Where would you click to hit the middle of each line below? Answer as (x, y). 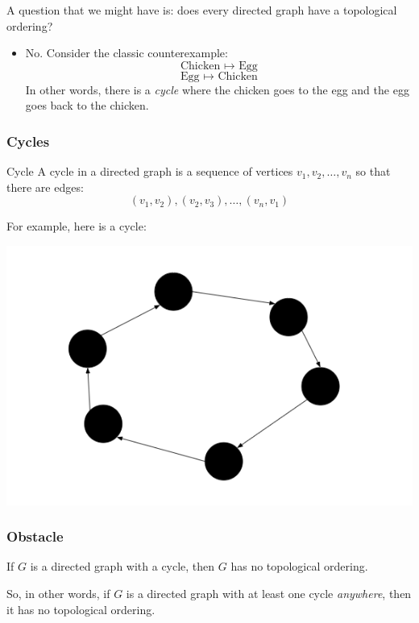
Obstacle (35, 536)
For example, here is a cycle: (77, 226)
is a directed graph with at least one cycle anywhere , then (269, 594)
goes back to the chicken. (87, 105)
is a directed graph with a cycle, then (122, 566)
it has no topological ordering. (81, 609)
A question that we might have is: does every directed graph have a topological (202, 10)
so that (373, 171)
